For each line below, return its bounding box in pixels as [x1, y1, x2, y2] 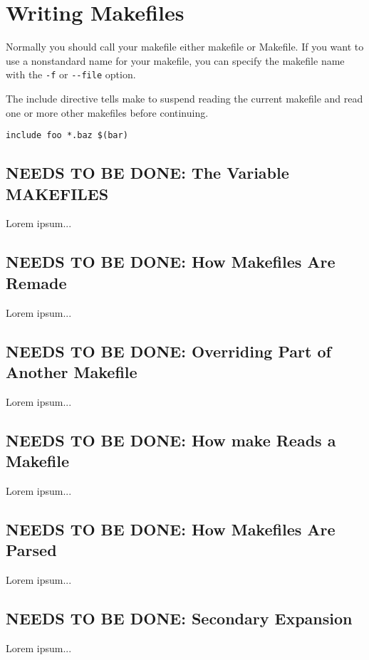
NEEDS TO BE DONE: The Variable [6, 162, 289, 184]
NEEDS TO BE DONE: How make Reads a [6, 429, 336, 451]
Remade [6, 271, 67, 293]
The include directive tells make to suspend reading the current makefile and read [6, 90, 363, 105]
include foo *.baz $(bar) [6, 130, 128, 141]
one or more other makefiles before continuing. [6, 105, 209, 120]
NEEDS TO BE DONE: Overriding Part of [6, 340, 331, 362]
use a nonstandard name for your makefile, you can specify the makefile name [6, 53, 345, 68]
